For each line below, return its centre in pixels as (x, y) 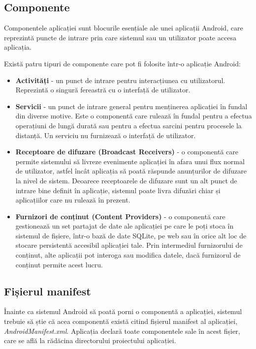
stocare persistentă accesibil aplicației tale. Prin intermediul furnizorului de (129, 245)
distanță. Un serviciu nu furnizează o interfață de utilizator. (106, 135)
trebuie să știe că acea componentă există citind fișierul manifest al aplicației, (121, 321)
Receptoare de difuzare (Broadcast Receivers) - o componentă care (127, 152)
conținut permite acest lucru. (59, 264)
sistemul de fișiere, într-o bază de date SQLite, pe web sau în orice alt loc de (131, 235)
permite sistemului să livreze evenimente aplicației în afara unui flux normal (130, 161)
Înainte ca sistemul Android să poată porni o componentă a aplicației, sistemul (123, 311)
